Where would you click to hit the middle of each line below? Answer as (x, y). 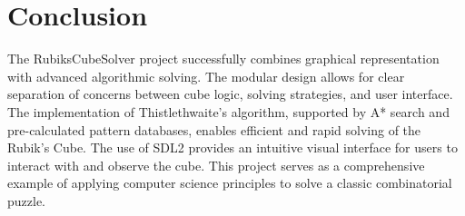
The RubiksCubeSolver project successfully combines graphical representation (223, 59)
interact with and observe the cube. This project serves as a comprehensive (216, 165)
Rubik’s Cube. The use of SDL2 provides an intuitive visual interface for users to (232, 147)
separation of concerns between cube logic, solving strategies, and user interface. (230, 94)
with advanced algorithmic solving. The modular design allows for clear (206, 76)
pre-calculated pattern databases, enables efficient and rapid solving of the (214, 129)
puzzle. (26, 200)
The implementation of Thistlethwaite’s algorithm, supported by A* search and (228, 111)
